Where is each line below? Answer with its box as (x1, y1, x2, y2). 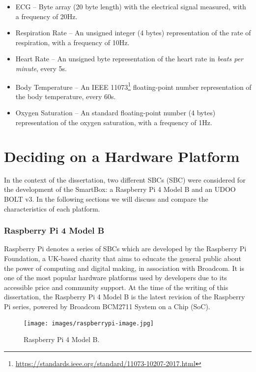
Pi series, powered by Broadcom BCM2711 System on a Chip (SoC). (4, 301, 210, 311)
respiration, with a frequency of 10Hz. (15, 37, 130, 47)
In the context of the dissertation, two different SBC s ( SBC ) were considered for (4, 174, 246, 185)
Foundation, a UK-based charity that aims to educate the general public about (4, 253, 242, 263)
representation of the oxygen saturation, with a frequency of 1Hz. (15, 117, 212, 127)
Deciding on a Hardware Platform (4, 146, 240, 166)
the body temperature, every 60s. (15, 91, 116, 101)
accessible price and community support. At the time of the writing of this (4, 282, 228, 292)
